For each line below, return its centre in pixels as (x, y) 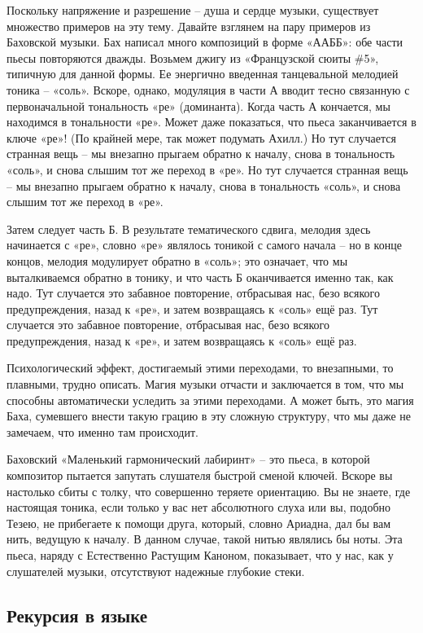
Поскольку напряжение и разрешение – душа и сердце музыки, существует (193, 10)
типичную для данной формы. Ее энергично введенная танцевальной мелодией (203, 74)
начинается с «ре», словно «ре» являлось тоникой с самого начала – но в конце (204, 245)
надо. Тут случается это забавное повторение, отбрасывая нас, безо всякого (193, 293)
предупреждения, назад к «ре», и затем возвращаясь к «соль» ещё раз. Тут (192, 308)
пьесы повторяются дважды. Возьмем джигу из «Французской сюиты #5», (193, 57)
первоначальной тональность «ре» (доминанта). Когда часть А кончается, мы (198, 105)
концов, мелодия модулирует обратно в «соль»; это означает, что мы (177, 260)
